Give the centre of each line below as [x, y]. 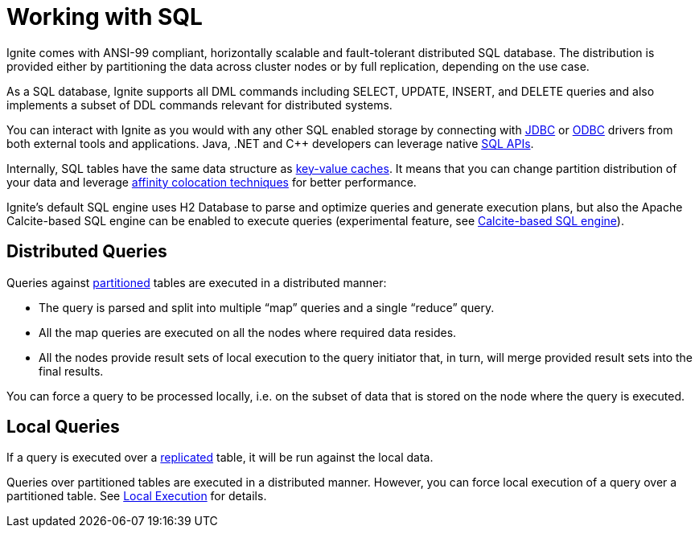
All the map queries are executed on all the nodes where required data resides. [248, 332]
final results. [71, 371]
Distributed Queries [87, 252]
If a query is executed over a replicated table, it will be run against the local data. [220, 458]
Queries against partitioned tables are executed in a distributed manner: [197, 282]
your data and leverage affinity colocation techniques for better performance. [212, 182]
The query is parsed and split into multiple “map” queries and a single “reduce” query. [267, 307]
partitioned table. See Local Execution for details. [137, 496]
